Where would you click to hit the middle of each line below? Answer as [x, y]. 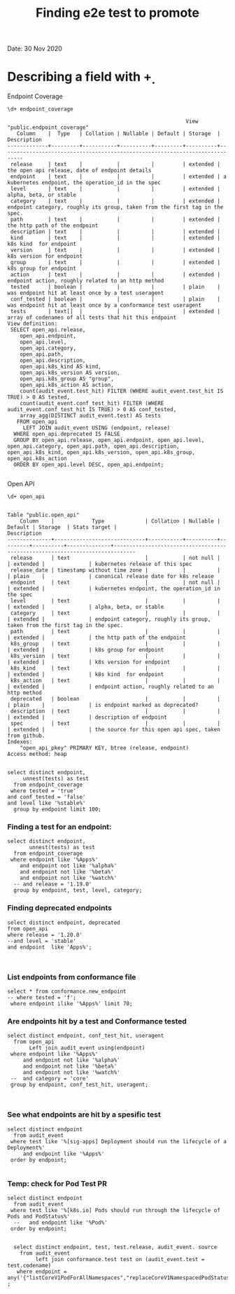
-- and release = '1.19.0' [53, 884]
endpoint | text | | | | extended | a [119, 177]
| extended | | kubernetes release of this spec [100, 564]
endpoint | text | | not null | [115, 583]
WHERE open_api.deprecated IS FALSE [67, 434]
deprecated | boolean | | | [115, 699]
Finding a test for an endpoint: [59, 827]
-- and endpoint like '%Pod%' [61, 1223]
